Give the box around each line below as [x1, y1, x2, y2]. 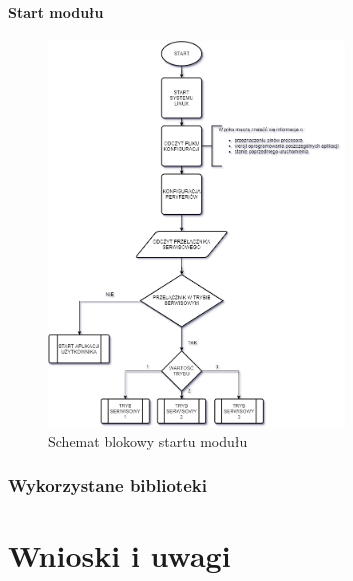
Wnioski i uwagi [8, 535, 231, 576]
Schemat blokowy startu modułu [48, 430, 248, 451]
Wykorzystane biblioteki [8, 473, 207, 498]
